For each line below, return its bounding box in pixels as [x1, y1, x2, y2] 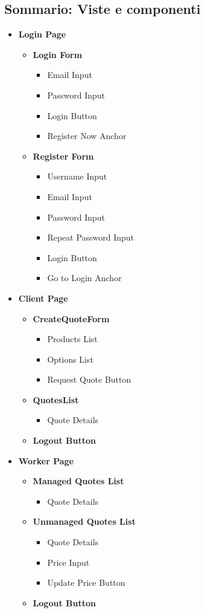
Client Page [18, 291, 68, 304]
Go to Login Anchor [47, 271, 122, 284]
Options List [47, 352, 93, 365]
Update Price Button [47, 576, 125, 589]
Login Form [33, 48, 83, 60]
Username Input [47, 170, 107, 183]
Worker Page [18, 454, 74, 467]
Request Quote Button [47, 373, 131, 386]
